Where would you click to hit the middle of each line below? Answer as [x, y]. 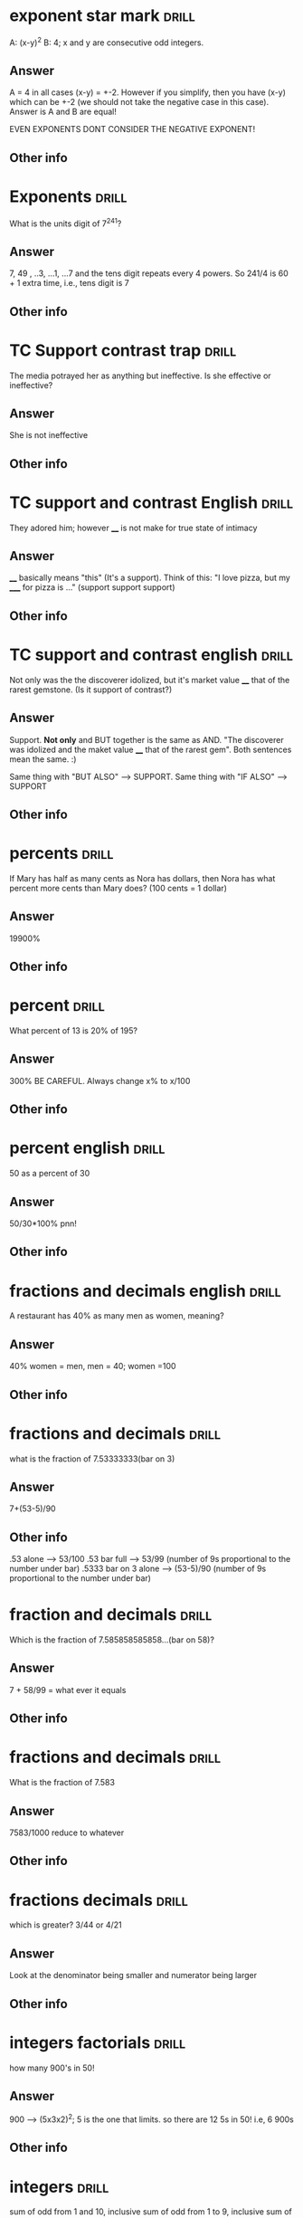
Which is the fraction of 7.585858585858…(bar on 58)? [112, 1640]
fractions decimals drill [99, 1900]
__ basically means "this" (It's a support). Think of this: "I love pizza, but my [150, 578]
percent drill [57, 1006]
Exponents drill [68, 196]
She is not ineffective [49, 435]
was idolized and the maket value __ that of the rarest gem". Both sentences [151, 749]
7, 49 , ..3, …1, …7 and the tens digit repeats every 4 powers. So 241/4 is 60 [149, 273]
